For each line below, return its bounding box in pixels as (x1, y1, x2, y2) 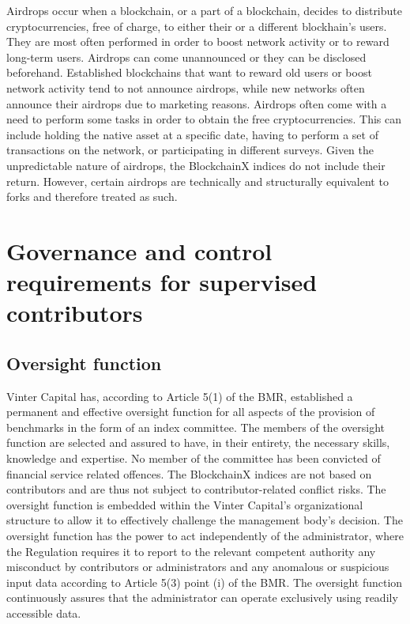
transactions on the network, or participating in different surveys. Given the (6, 142, 374, 158)
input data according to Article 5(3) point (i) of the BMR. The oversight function (6, 573, 403, 590)
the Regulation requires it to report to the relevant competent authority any (6, 543, 376, 559)
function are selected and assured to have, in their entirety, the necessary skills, (6, 434, 390, 451)
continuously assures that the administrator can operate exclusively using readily (6, 589, 398, 606)
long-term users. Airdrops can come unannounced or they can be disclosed (6, 48, 367, 65)
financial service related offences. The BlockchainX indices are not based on (6, 465, 372, 482)
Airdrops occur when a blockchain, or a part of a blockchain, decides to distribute (6, 2, 402, 18)
